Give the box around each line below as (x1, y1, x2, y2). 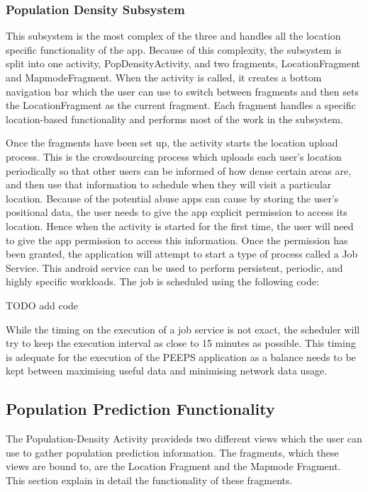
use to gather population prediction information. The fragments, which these (6, 445, 339, 459)
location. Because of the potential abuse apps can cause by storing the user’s (6, 190, 339, 205)
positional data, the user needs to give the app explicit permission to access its (6, 205, 347, 219)
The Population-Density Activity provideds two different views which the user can (6, 431, 362, 446)
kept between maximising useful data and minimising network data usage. (6, 363, 328, 378)
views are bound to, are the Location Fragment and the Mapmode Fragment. (6, 459, 341, 474)
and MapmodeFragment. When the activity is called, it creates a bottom (6, 70, 322, 84)
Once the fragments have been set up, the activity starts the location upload (6, 135, 338, 150)
